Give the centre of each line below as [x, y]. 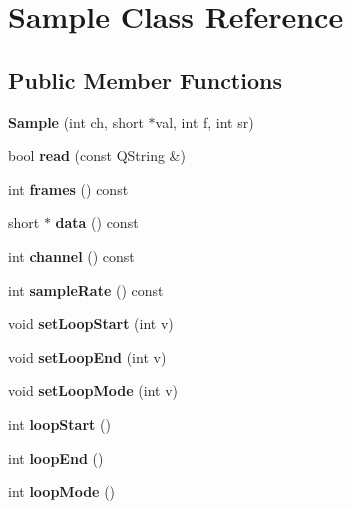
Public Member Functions [145, 79]
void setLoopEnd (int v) [87, 356]
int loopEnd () [56, 457]
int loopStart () [59, 423]
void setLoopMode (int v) [93, 390]
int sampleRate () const [86, 289]
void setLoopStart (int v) [91, 323]
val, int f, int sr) [204, 121]
